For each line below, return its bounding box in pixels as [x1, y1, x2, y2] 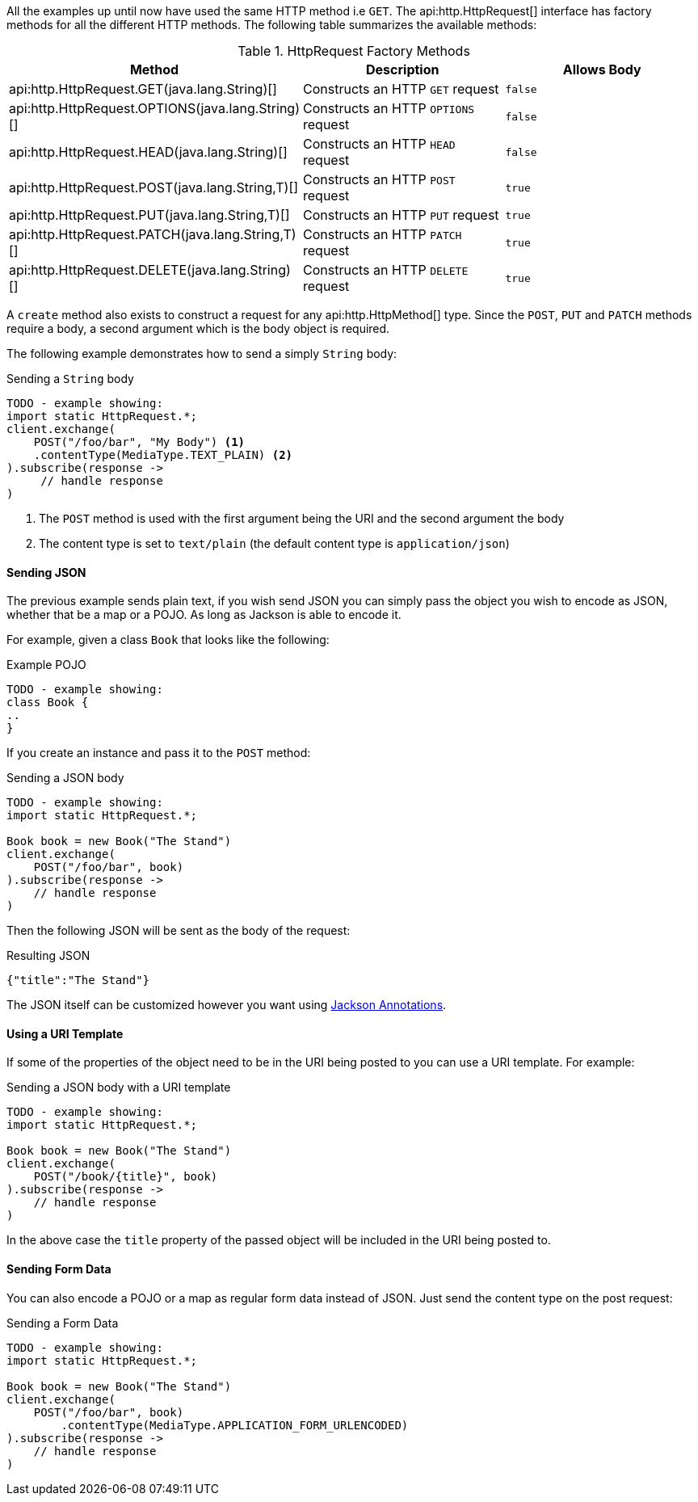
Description [366, 61, 439, 78]
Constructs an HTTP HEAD [303, 136, 456, 152]
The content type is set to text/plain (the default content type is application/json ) [39, 536, 510, 550]
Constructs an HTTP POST [303, 171, 456, 187]
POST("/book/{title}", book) [33, 1170, 218, 1184]
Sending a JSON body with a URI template [6, 1080, 231, 1095]
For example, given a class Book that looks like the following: [6, 633, 330, 647]
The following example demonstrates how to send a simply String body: [6, 347, 397, 360]
